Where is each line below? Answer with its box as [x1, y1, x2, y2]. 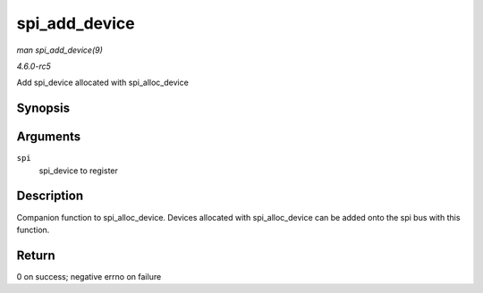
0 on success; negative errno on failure [16, 271, 162, 281]
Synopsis [16, 101, 71, 116]
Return [16, 247, 55, 263]
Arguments [16, 130, 81, 145]
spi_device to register [38, 165, 118, 176]
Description [16, 188, 84, 204]
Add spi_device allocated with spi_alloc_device [16, 77, 190, 88]
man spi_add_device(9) [16, 45, 103, 55]
